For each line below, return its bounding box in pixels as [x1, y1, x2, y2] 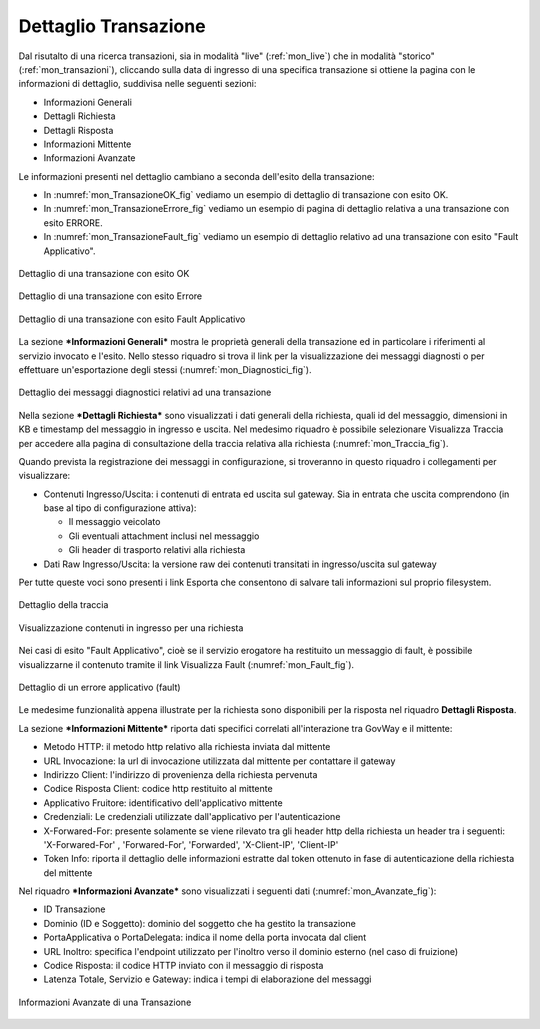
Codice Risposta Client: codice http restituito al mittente [43, 783, 274, 795]
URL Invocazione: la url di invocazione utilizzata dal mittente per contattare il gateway [43, 755, 396, 767]
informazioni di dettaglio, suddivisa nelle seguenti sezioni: [18, 78, 257, 90]
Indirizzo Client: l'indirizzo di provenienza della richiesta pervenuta [43, 768, 318, 780]
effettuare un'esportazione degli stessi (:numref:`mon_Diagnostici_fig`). [18, 363, 312, 375]
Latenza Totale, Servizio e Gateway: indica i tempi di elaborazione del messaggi [43, 973, 372, 985]
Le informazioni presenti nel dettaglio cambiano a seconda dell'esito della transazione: [18, 170, 375, 182]
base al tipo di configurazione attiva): [43, 502, 197, 514]
